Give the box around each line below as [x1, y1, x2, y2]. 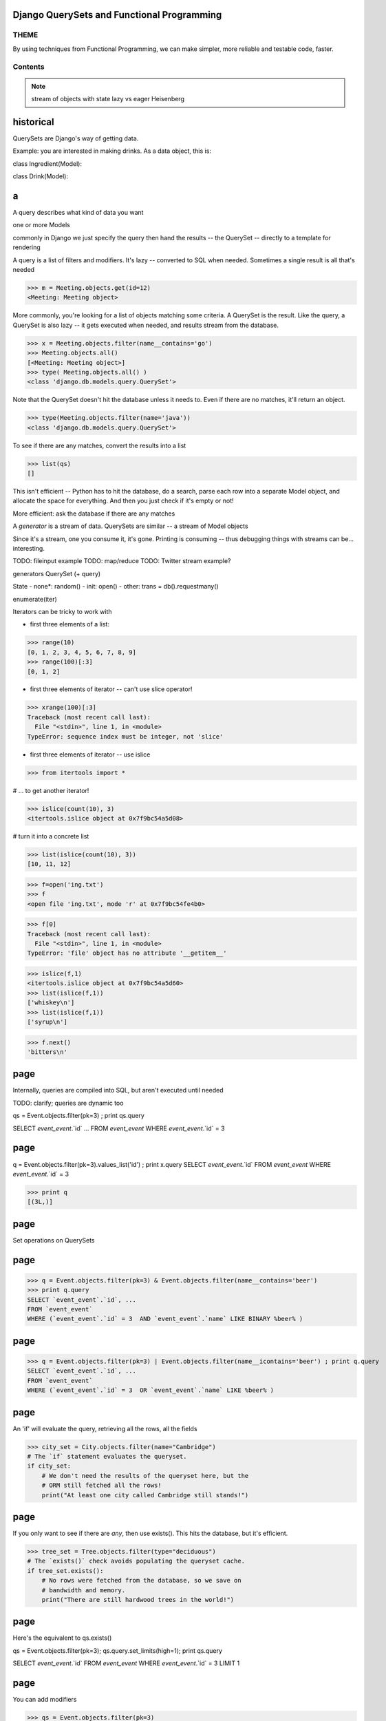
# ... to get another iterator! [12, 786, 89, 794]
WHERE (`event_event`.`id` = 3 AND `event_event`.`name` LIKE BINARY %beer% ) [27, 1315, 303, 1323]
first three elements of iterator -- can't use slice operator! [30, 685, 193, 693]
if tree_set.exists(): [27, 1567, 104, 1574]
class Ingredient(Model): [12, 159, 83, 168]
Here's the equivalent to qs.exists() [12, 1634, 112, 1642]
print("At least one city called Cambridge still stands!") [41, 1491, 249, 1499]
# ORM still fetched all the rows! [41, 1481, 162, 1490]
